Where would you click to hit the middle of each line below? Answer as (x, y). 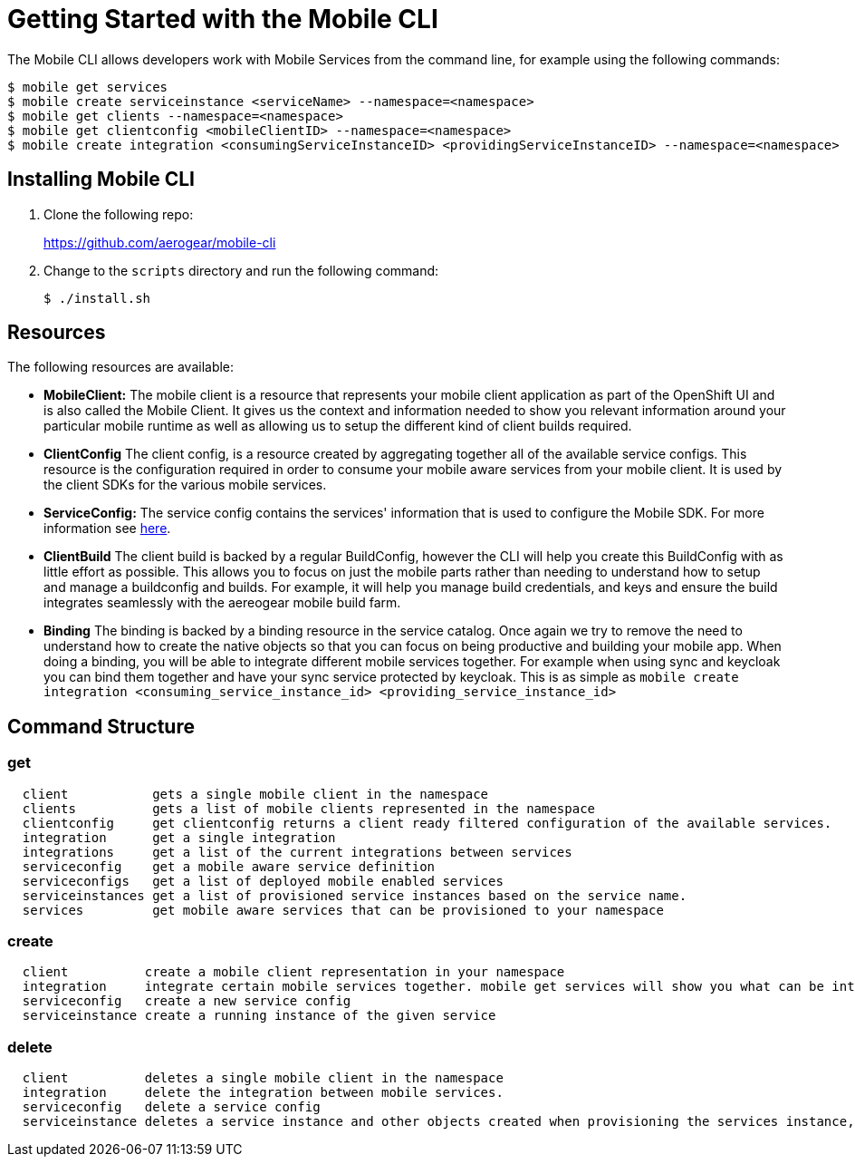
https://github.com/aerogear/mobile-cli (160, 242)
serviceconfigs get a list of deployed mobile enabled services (263, 881)
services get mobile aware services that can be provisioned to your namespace (343, 910)
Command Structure (101, 726)
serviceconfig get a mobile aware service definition (229, 866)
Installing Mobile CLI (101, 179)
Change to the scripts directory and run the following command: (241, 270)
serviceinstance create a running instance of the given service (259, 1016)
